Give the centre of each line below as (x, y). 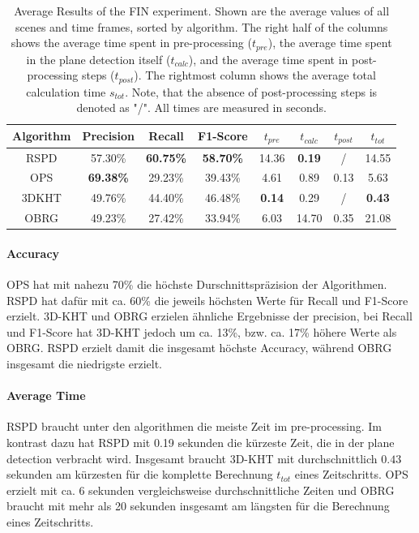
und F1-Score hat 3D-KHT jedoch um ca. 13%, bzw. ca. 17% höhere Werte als (202, 331)
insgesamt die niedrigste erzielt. (85, 363)
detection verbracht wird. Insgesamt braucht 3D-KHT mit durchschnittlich (192, 458)
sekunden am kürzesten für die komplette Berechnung (140, 474)
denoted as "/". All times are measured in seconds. (201, 107)
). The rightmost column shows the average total (255, 75)
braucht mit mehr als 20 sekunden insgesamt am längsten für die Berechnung (198, 506)
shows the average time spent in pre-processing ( (131, 43)
